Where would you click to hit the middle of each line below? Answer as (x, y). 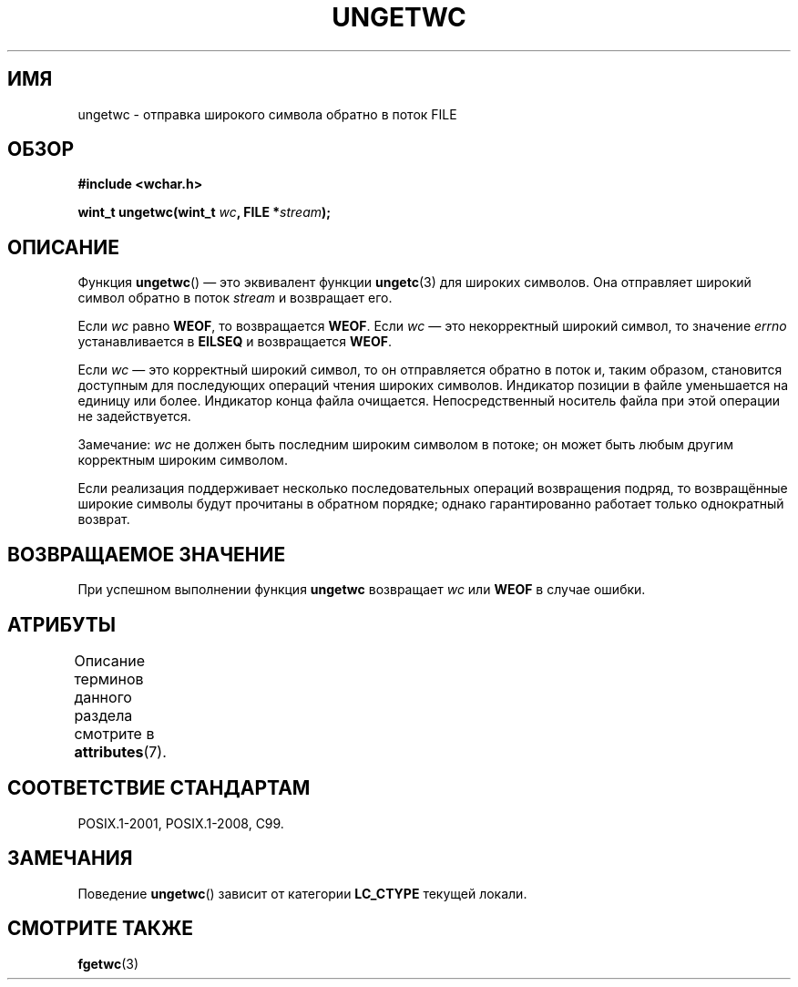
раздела (103, 715)
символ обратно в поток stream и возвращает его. (235, 298)
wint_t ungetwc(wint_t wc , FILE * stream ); (205, 212)
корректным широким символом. (183, 460)
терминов (109, 679)
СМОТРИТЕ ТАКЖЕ (101, 929)
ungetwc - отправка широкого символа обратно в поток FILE (267, 114)
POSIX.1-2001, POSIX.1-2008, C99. (181, 823)
